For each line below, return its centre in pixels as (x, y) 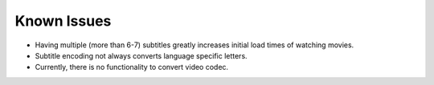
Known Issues (63, 21)
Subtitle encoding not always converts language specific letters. (141, 55)
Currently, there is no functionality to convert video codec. (132, 67)
